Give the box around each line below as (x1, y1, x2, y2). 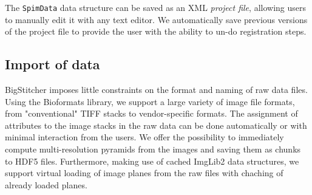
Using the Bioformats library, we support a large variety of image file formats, (5, 95, 295, 108)
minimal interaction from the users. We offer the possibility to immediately (5, 131, 284, 143)
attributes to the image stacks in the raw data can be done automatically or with (5, 118, 307, 131)
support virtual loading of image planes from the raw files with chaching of (5, 166, 283, 179)
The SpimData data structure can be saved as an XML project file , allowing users (5, 1, 306, 13)
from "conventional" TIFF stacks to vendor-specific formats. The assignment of (5, 107, 298, 120)
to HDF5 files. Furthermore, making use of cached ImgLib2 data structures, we (5, 154, 299, 167)
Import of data (5, 55, 100, 74)
